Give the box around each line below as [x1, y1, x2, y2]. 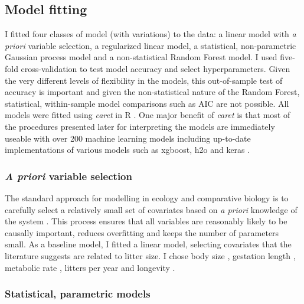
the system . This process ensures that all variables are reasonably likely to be [5, 215, 287, 227]
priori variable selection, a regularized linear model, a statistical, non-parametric [5, 39, 296, 51]
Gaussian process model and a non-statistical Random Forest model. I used [5, 51, 277, 63]
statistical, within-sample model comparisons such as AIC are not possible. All [5, 97, 289, 109]
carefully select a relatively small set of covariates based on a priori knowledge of [5, 203, 298, 215]
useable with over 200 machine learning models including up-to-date [5, 132, 251, 144]
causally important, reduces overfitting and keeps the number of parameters [5, 226, 279, 238]
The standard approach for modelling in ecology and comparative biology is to [5, 191, 289, 204]
